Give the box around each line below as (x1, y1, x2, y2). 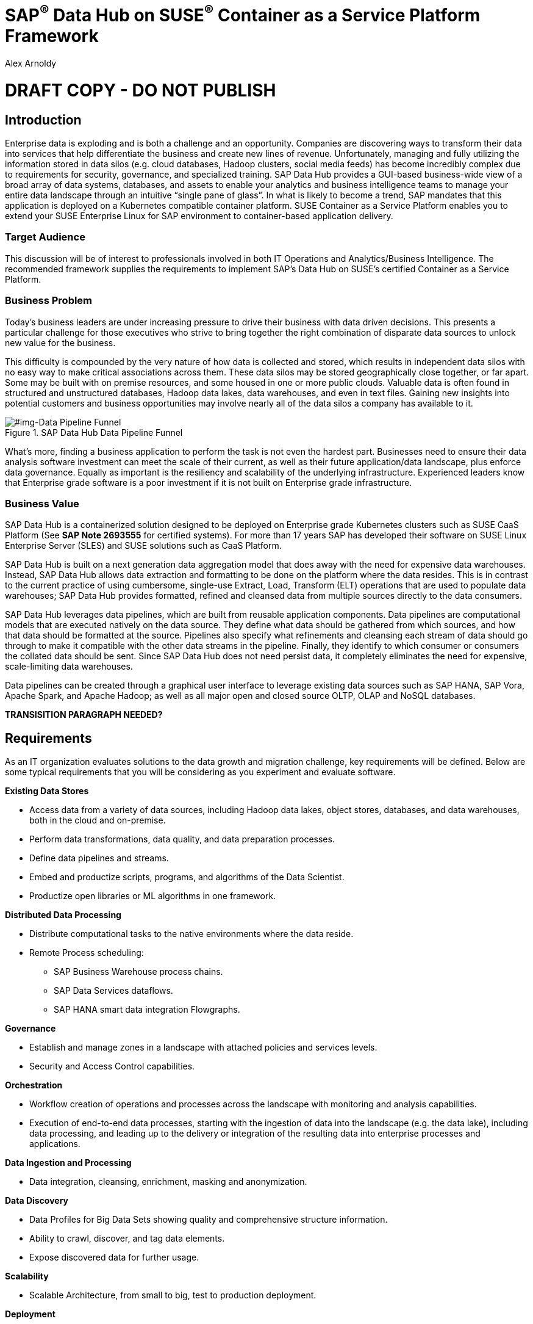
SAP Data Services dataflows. (54, 985, 173, 996)
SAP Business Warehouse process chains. (54, 966, 223, 977)
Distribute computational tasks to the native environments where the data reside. (29, 928, 354, 939)
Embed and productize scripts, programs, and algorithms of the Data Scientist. (29, 872, 345, 883)
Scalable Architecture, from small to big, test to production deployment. (29, 1290, 317, 1301)
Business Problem (5, 294, 93, 307)
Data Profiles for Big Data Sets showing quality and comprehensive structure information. (29, 1214, 388, 1225)
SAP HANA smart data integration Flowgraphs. (54, 1004, 240, 1015)
